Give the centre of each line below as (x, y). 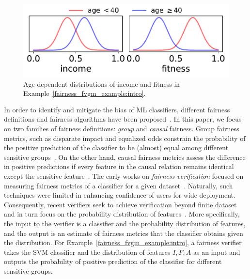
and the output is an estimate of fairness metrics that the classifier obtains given (124, 233)
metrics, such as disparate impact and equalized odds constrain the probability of (125, 138)
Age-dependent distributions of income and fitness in (102, 84)
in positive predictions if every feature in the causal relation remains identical (119, 166)
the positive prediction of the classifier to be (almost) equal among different (116, 147)
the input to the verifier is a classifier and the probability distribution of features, (125, 223)
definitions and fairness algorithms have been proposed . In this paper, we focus (123, 119)
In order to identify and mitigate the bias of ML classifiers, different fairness (117, 109)
